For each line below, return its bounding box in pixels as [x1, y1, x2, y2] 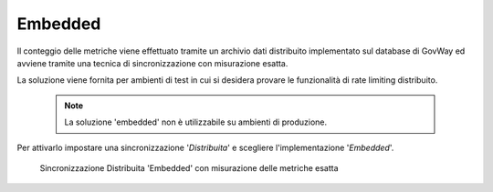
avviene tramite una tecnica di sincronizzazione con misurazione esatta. [16, 57, 288, 68]
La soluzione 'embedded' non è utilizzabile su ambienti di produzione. [64, 116, 328, 127]
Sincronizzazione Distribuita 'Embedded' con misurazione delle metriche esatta [39, 162, 339, 173]
